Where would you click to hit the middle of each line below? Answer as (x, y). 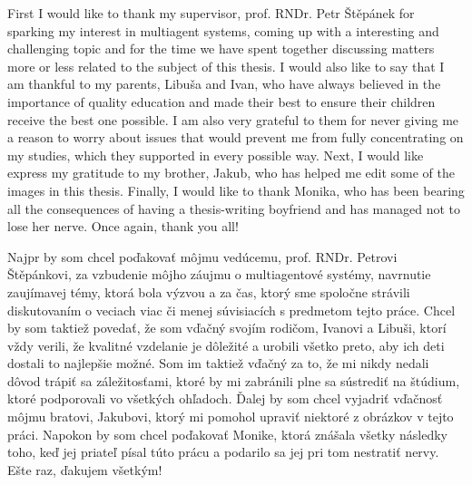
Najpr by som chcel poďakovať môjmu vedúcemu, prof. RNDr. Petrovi (202, 256)
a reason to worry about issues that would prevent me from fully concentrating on (236, 137)
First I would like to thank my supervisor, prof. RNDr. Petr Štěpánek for (211, 13)
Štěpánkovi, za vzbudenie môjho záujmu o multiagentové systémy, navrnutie (219, 274)
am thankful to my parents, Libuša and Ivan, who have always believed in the (224, 84)
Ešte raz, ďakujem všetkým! (85, 469)
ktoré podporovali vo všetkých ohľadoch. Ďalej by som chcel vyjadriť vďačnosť (225, 398)
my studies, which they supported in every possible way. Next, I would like (216, 155)
